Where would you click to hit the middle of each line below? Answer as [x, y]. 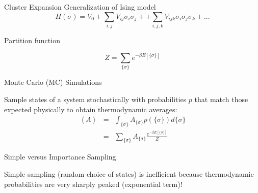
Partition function [32, 40]
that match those [221, 99]
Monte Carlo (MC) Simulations [53, 82]
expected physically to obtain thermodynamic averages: [91, 109]
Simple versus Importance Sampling [60, 157]
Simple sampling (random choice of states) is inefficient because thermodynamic [129, 173]
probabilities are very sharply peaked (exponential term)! [93, 184]
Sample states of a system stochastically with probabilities [95, 99]
